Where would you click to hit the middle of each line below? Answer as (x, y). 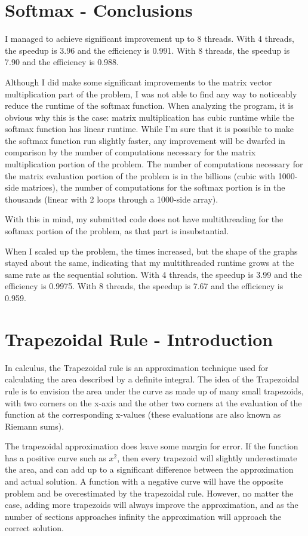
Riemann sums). (35, 426)
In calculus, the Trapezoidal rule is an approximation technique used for (137, 367)
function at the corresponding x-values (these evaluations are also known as (143, 414)
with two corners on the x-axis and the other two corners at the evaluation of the (153, 402)
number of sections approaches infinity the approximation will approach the (143, 516)
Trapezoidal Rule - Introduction (139, 339)
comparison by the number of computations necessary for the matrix (130, 152)
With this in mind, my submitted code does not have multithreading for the (144, 219)
